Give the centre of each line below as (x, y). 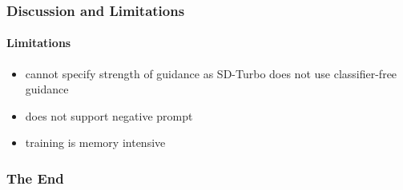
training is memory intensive (95, 142)
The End (35, 178)
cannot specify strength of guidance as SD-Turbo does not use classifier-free (211, 73)
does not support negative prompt (109, 115)
